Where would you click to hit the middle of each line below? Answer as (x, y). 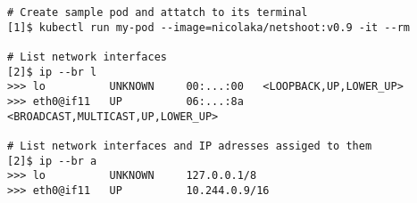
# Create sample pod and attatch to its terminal (158, 12)
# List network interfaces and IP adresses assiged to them (190, 146)
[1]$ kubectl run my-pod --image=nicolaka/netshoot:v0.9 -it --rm (209, 27)
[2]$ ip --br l (52, 72)
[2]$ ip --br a (52, 161)
